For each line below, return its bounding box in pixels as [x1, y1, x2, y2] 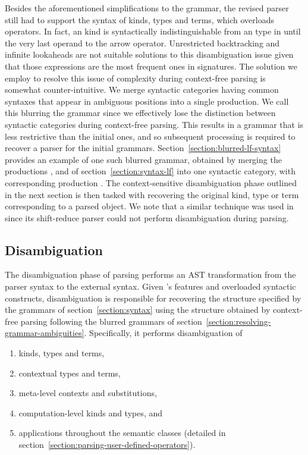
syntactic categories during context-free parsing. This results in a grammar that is [5, 118, 304, 130]
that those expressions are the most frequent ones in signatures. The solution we [5, 59, 297, 72]
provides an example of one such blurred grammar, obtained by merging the [5, 153, 282, 165]
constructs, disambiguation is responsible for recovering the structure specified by [5, 291, 301, 304]
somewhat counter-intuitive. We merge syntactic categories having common [5, 83, 279, 96]
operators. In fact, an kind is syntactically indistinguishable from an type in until [5, 25, 301, 37]
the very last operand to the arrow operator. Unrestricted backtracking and [5, 36, 280, 49]
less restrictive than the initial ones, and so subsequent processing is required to [5, 130, 296, 142]
